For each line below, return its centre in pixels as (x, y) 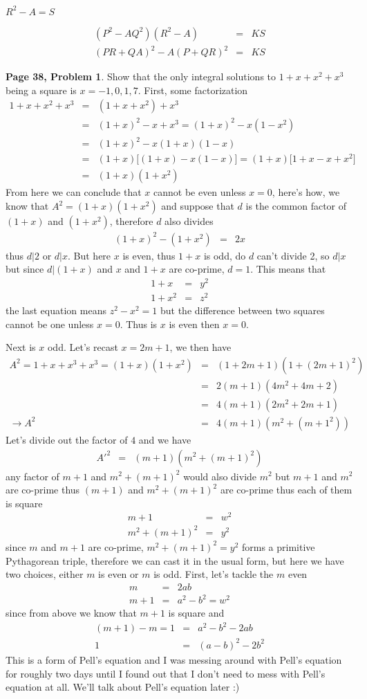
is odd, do (225, 255)
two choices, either (45, 574)
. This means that (288, 269)
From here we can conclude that (74, 192)
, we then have (200, 347)
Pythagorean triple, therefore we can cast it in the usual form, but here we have (175, 560)
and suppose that (198, 206)
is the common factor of (296, 206)
